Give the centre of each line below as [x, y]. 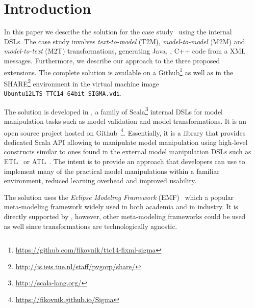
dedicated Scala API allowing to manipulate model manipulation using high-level [126, 142]
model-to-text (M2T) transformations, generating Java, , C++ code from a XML [125, 51]
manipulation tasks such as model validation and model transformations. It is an [125, 121]
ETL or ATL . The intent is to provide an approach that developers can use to [125, 161]
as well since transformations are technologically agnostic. [90, 226]
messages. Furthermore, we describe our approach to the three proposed [112, 60]
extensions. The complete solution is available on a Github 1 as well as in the [119, 71]
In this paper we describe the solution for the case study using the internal [118, 32]
